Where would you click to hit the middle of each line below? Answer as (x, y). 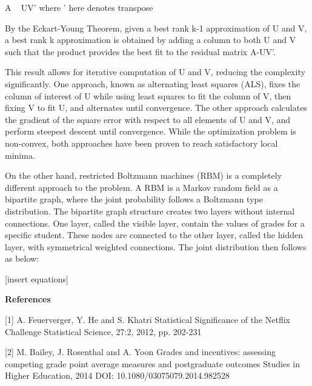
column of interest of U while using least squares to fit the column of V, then (148, 95)
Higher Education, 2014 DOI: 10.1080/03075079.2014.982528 (118, 375)
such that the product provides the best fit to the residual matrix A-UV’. (140, 51)
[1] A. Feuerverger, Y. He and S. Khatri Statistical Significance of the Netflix (148, 320)
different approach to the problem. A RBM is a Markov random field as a (141, 187)
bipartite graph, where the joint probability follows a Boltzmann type (134, 199)
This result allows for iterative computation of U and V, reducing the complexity (155, 72)
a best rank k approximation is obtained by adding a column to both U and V (151, 40)
